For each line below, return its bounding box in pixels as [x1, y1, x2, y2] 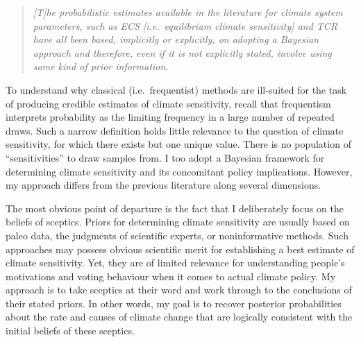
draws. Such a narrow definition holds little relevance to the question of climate [6, 123, 344, 137]
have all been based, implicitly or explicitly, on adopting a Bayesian [33, 32, 319, 46]
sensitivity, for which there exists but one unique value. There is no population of [6, 137, 351, 151]
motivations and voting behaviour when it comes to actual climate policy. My [6, 268, 336, 283]
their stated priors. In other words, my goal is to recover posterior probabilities [6, 296, 342, 310]
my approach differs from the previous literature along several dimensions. [6, 178, 321, 192]
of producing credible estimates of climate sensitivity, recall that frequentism [6, 96, 331, 110]
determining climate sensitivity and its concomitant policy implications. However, [6, 164, 353, 178]
